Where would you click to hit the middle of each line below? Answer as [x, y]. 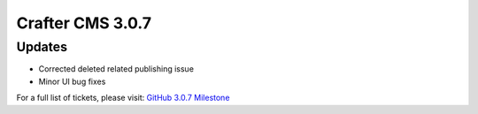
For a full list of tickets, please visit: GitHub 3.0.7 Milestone [123, 98]
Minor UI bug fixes [72, 81]
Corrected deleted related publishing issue [116, 69]
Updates [42, 47]
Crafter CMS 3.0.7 [84, 23]
